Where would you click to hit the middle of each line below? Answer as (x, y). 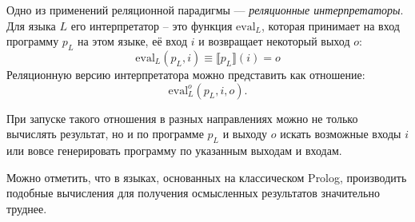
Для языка (31, 25)
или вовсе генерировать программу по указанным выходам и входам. (174, 150)
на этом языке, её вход (133, 41)
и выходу (245, 134)
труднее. (27, 208)
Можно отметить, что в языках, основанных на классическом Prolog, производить (207, 177)
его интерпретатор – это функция (152, 25)
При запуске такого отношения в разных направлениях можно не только (182, 118)
